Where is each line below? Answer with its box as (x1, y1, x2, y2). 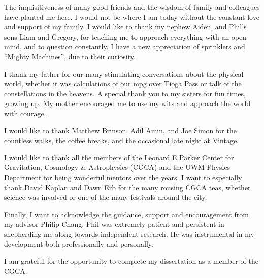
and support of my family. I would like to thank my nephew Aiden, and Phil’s (4, 21, 247, 32)
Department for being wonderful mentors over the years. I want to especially (4, 171, 242, 182)
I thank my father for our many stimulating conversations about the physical (4, 68, 244, 79)
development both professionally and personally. (4, 238, 153, 249)
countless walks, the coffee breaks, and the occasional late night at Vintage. (4, 135, 239, 146)
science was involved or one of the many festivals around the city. (4, 192, 207, 202)
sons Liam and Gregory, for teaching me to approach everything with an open (4, 31, 247, 42)
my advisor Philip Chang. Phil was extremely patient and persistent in (4, 219, 224, 229)
